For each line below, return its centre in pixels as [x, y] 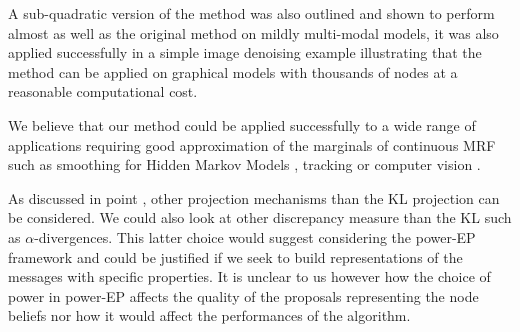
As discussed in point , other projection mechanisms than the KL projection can [254, 197]
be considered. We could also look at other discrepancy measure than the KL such [260, 217]
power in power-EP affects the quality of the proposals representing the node [243, 295]
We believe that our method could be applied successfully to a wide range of [242, 124]
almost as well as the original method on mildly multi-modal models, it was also [253, 32]
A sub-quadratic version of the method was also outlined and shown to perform [251, 13]
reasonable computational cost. [103, 91]
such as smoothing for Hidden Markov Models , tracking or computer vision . [244, 164]
